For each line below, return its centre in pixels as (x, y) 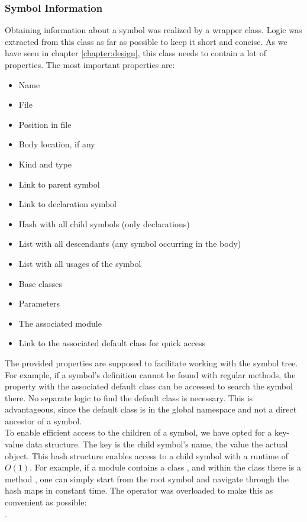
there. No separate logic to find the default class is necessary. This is (129, 397)
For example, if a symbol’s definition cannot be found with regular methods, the (150, 374)
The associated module (60, 323)
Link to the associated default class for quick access (112, 343)
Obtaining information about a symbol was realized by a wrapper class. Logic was (153, 30)
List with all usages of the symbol (80, 263)
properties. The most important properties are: (90, 65)
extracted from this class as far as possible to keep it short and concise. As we (146, 41)
